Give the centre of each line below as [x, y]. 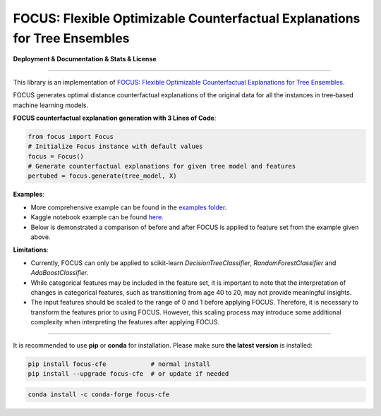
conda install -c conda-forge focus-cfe [98, 394]
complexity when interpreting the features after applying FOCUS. [125, 322]
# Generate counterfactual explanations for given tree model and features [162, 166]
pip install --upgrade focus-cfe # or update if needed [128, 373]
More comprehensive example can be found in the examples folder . [129, 207]
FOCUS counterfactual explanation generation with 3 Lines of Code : [115, 118]
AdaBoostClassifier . [60, 273]
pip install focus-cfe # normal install [119, 364]
